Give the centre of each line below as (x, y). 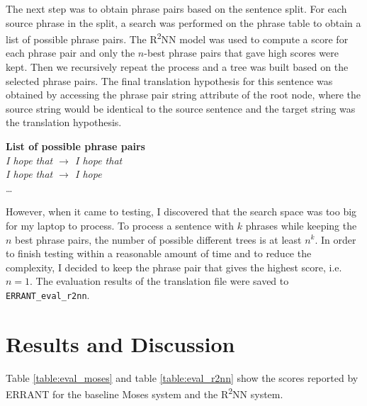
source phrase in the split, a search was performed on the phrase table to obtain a (183, 22)
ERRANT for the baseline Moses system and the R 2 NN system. (145, 393)
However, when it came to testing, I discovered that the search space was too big (181, 212)
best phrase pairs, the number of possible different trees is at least (158, 239)
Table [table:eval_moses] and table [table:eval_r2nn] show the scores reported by (182, 377)
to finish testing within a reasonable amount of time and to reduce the (159, 253)
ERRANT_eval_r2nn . (48, 294)
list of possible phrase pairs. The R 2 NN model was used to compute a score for (177, 38)
